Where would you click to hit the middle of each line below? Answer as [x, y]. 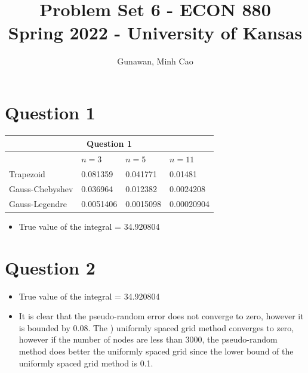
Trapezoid [27, 174]
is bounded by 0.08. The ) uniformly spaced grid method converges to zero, [156, 327]
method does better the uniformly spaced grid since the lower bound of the [156, 351]
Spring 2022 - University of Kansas [155, 33]
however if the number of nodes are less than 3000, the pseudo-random [148, 339]
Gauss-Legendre [38, 203]
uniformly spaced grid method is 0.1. [86, 363]
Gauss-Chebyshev [41, 188]
